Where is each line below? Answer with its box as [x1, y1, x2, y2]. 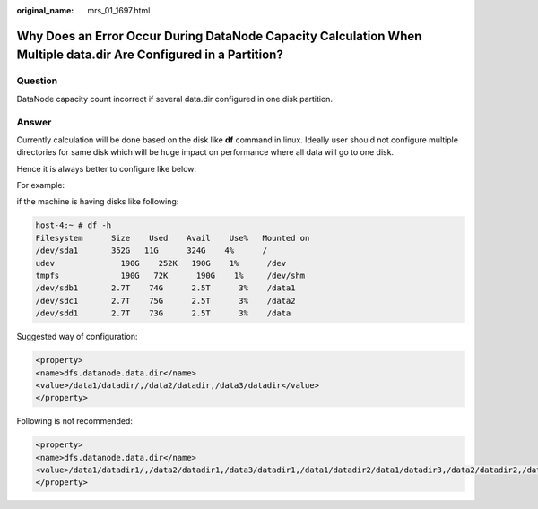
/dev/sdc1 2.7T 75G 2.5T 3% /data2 [35, 296, 296, 306]
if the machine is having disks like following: [16, 196, 179, 207]
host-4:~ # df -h [35, 220, 112, 230]
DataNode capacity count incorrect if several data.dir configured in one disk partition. [16, 93, 334, 104]
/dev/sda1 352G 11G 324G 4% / [35, 246, 268, 255]
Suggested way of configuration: [16, 332, 138, 342]
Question [16, 74, 58, 87]
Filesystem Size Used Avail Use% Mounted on [35, 233, 310, 243]
